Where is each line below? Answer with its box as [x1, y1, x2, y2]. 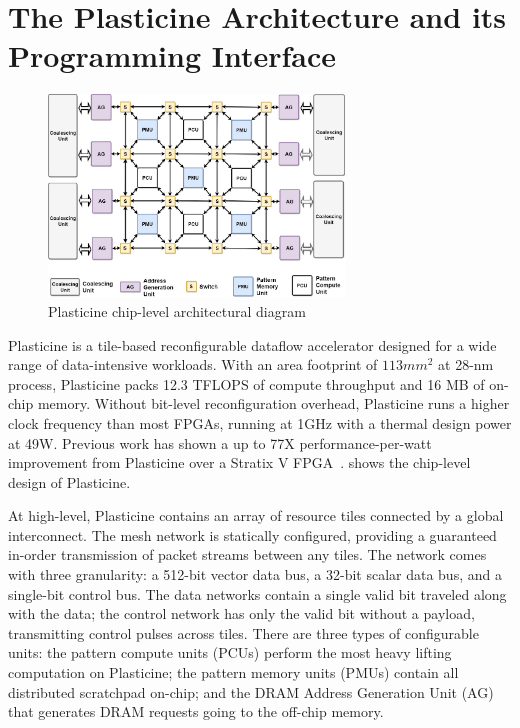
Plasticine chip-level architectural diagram [48, 300, 306, 321]
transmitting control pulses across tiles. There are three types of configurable [8, 622, 479, 643]
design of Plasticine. [8, 471, 131, 492]
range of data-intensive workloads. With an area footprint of [8, 354, 378, 375]
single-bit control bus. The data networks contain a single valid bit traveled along [8, 583, 507, 604]
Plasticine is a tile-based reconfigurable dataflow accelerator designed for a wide [8, 334, 497, 355]
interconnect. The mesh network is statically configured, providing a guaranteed [8, 524, 497, 545]
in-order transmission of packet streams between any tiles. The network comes [8, 544, 487, 565]
